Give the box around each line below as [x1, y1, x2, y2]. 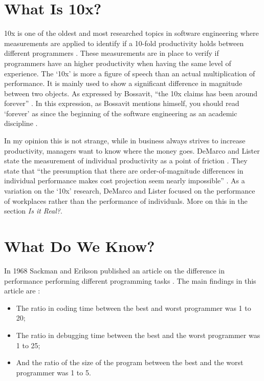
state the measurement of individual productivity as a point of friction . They [4, 155, 248, 166]
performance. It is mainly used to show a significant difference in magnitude [4, 78, 243, 89]
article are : [4, 285, 40, 296]
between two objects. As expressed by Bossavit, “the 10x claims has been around [4, 88, 258, 98]
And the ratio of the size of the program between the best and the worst [16, 357, 244, 368]
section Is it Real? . [4, 205, 62, 216]
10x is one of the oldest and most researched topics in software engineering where [4, 28, 259, 38]
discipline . [4, 118, 38, 129]
